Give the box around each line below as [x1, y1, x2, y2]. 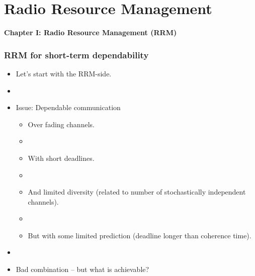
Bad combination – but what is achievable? [16, 264, 149, 274]
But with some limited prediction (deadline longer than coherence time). [28, 230, 251, 240]
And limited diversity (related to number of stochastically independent [28, 187, 246, 197]
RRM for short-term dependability [4, 48, 149, 61]
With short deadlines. [28, 152, 95, 163]
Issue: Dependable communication [16, 102, 121, 113]
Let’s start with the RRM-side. [16, 68, 112, 78]
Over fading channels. [28, 119, 95, 129]
